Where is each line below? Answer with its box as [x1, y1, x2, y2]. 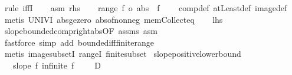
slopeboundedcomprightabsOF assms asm [4, 25, 158, 37]
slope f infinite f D [12, 59, 101, 71]
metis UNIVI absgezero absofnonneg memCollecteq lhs [4, 13, 223, 25]
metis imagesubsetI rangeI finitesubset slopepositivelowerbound [4, 47, 241, 60]
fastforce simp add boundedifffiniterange [4, 36, 155, 48]
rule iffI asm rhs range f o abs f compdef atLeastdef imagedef [4, 2, 287, 13]
